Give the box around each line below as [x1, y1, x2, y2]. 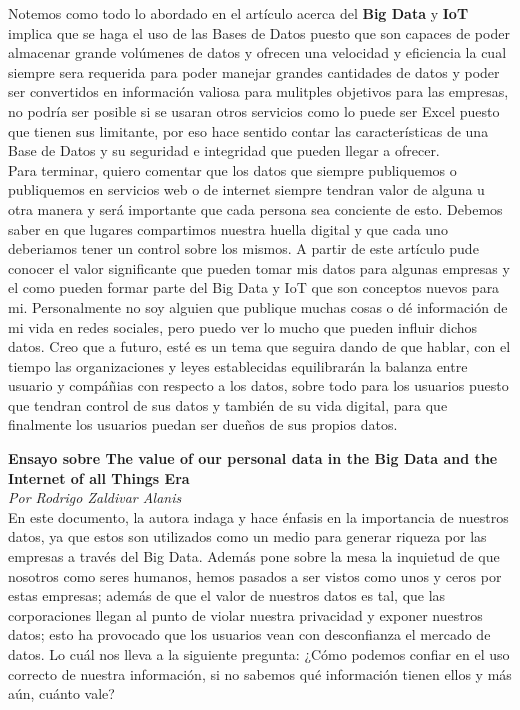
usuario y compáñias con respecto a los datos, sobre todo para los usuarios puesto [8, 375, 509, 396]
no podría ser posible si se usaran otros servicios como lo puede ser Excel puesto [8, 100, 500, 121]
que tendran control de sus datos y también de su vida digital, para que [8, 394, 448, 415]
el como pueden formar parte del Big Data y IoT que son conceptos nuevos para [8, 277, 500, 298]
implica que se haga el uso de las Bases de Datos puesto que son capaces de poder [8, 22, 510, 43]
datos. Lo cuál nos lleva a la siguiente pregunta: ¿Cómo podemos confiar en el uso [8, 644, 510, 664]
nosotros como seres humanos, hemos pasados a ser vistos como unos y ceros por [8, 565, 502, 586]
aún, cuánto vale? [8, 683, 115, 704]
